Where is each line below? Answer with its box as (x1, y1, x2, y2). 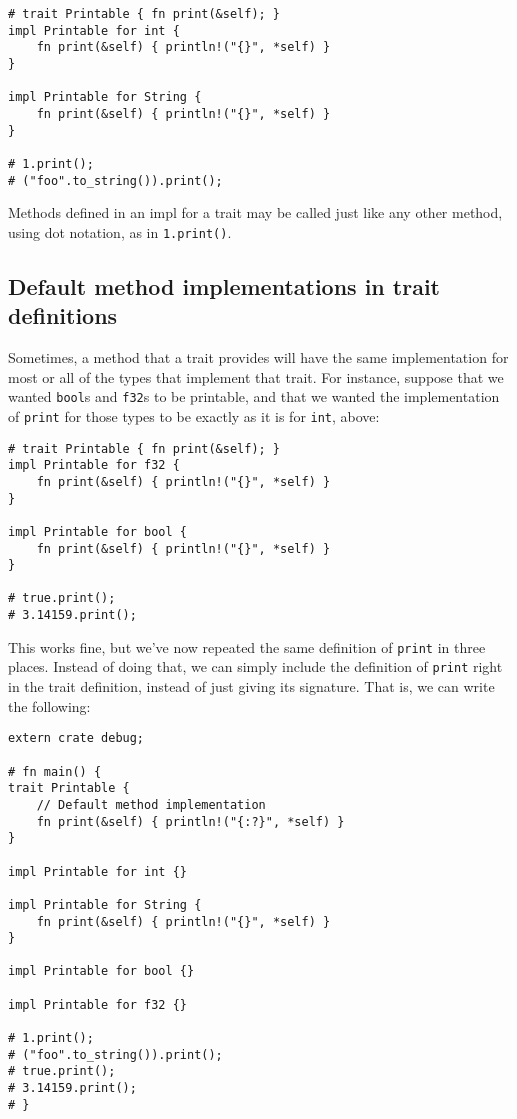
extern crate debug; (8, 731, 145, 746)
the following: (8, 695, 91, 716)
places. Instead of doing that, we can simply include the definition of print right (8, 656, 503, 677)
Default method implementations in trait (8, 270, 440, 301)
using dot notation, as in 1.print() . (8, 221, 232, 242)
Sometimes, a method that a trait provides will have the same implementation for (8, 347, 509, 368)
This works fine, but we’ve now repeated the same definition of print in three (8, 636, 486, 657)
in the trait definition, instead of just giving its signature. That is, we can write (8, 676, 495, 697)
